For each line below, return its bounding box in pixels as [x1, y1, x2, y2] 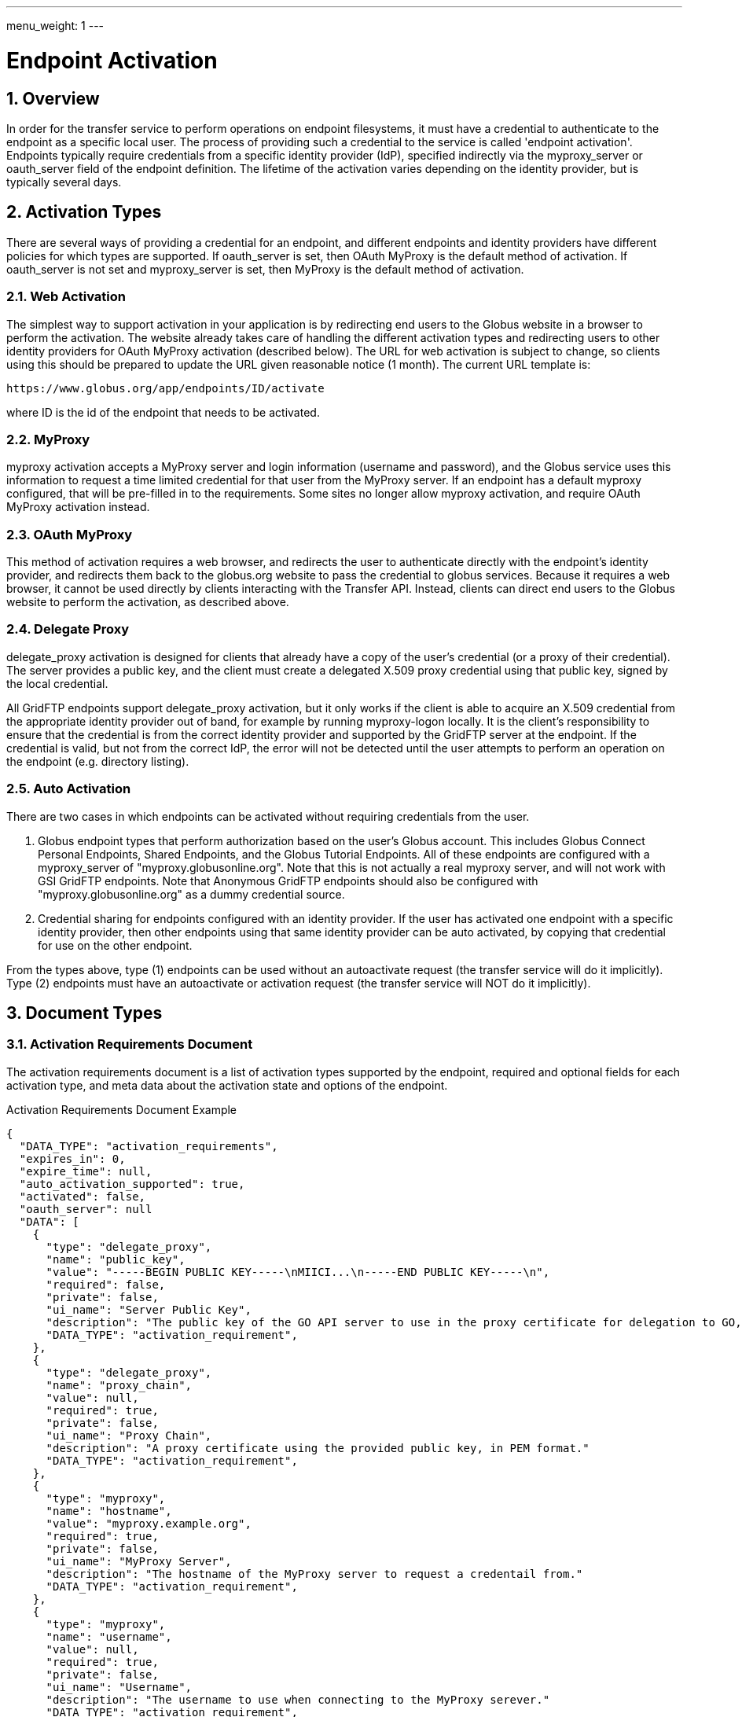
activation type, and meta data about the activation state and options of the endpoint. [6, 1078, 448, 1092]
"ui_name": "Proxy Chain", [46, 1428, 212, 1442]
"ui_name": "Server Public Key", [46, 1303, 252, 1316]
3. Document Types [6, 1002, 163, 1023]
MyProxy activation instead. [6, 500, 150, 514]
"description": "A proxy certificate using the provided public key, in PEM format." [46, 1441, 590, 1454]
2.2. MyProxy [6, 431, 90, 447]
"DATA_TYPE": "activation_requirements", [19, 1139, 278, 1153]
